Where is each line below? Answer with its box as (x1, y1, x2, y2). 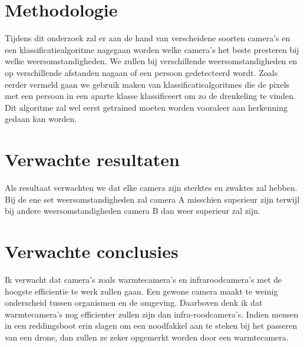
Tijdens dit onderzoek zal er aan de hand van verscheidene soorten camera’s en (5, 32, 290, 44)
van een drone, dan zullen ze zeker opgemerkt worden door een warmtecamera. (5, 331, 289, 343)
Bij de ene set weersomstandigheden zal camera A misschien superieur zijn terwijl (5, 193, 300, 205)
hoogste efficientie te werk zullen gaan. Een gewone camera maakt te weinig (5, 285, 278, 297)
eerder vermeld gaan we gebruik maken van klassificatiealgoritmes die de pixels (5, 78, 290, 90)
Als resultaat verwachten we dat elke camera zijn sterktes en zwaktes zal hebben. (5, 181, 298, 193)
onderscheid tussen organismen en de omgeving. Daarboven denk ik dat (5, 296, 263, 309)
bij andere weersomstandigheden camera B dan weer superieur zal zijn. (5, 204, 260, 217)
